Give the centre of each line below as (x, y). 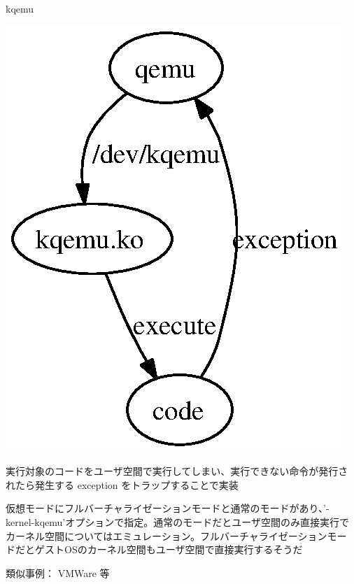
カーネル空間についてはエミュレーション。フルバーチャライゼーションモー (176, 535)
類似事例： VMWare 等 (58, 572)
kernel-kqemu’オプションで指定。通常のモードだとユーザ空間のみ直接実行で (177, 521)
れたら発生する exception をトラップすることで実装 (122, 484)
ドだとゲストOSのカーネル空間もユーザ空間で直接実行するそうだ (154, 549)
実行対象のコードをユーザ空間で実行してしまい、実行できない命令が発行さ (177, 471)
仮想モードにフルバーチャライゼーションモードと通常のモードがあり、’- (168, 508)
